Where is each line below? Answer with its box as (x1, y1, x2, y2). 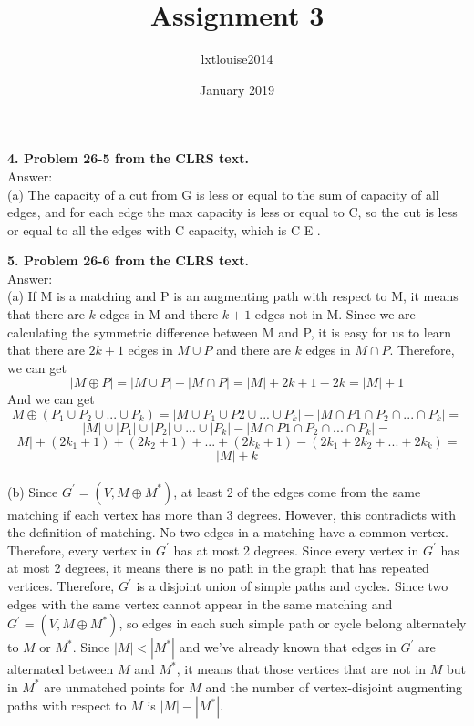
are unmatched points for (44, 677, 185, 696)
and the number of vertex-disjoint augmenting (205, 677, 463, 696)
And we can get (7, 389, 95, 409)
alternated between (7, 659, 114, 679)
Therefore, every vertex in (7, 540, 152, 559)
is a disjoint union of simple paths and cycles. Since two (136, 576, 448, 595)
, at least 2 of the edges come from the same (173, 482, 421, 501)
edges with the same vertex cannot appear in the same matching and (7, 594, 393, 613)
